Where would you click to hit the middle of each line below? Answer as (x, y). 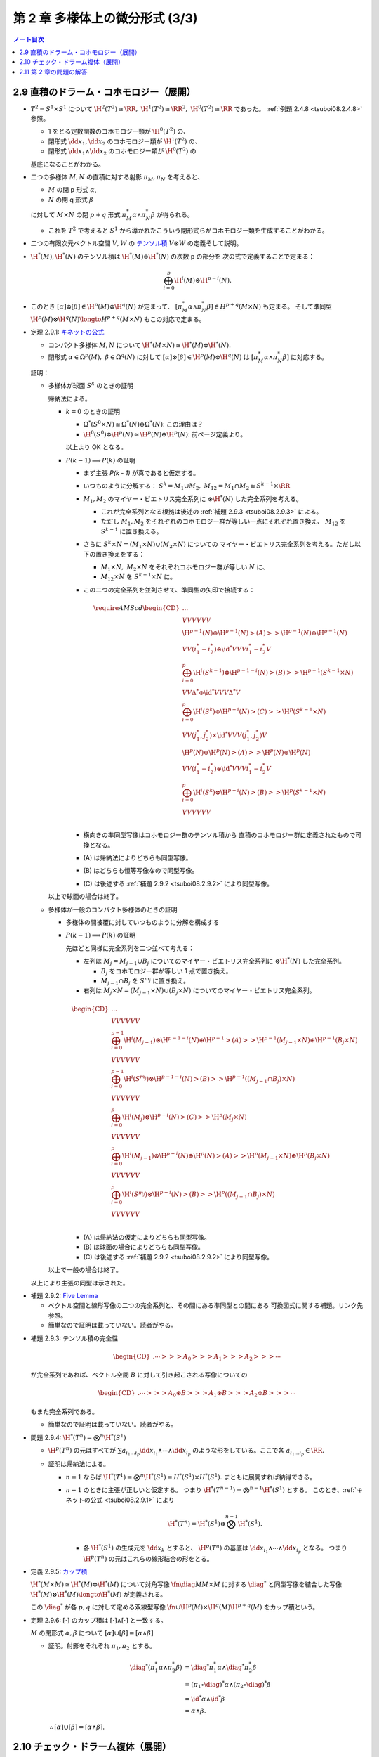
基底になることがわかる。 (67, 164)
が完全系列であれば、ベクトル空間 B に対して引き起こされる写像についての (139, 1375)
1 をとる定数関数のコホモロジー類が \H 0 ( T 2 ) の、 (119, 131)
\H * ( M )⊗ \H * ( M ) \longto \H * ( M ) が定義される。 (99, 1594)
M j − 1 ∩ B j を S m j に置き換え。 (145, 981)
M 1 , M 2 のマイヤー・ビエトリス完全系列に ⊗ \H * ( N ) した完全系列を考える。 (193, 499)
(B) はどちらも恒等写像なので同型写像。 (141, 871)
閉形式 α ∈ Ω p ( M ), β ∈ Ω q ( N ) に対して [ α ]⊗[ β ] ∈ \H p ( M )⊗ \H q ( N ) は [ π (153, 357)
